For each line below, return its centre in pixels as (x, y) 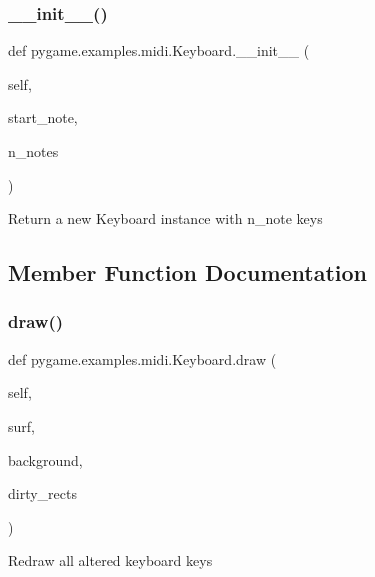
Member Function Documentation (188, 272)
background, (45, 459)
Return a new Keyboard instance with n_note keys (165, 218)
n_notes (33, 151)
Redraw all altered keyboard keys (110, 560)
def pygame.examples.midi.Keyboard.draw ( (142, 358)
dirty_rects (42, 493)
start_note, (43, 117)
